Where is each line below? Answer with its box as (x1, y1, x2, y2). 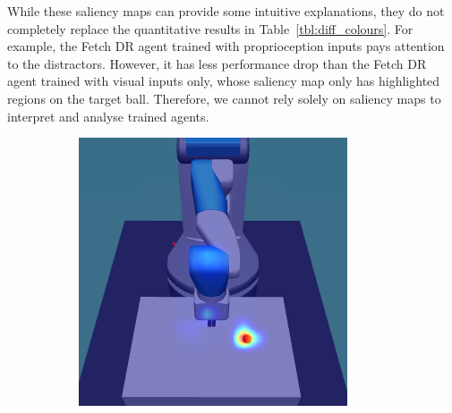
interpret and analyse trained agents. (7, 106, 209, 125)
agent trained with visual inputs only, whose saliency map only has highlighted (7, 72, 440, 90)
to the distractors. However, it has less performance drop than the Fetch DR (7, 54, 427, 72)
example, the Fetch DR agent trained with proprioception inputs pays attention (7, 37, 445, 55)
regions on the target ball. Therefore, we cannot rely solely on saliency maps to (7, 88, 441, 107)
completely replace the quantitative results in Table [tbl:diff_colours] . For (7, 19, 414, 38)
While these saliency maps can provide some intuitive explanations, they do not (7, 2, 445, 20)
